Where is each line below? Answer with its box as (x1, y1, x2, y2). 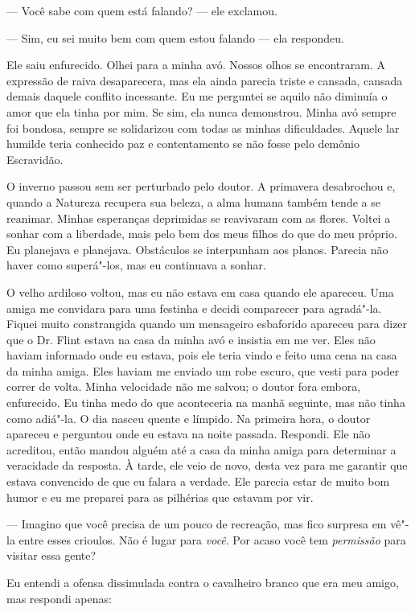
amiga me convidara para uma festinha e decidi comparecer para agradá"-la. (6, 299, 382, 316)
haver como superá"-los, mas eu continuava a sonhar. (6, 257, 266, 273)
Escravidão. (6, 150, 64, 167)
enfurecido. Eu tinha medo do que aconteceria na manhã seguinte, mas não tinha (6, 394, 405, 411)
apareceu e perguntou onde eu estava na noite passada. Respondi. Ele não (6, 425, 371, 442)
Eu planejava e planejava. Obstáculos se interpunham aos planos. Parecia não (6, 240, 388, 257)
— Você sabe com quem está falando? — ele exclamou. (6, 2, 277, 18)
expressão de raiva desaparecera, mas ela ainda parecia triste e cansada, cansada (6, 72, 403, 88)
